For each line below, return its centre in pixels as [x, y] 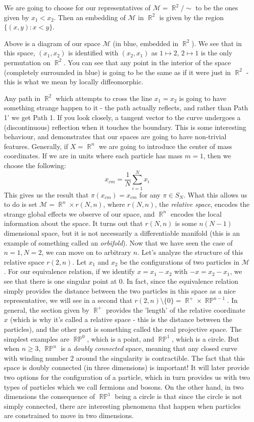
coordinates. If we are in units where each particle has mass [93, 156]
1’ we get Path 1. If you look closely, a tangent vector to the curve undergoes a [122, 117]
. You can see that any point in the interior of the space [147, 62]
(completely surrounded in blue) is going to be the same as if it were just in [117, 72]
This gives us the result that [46, 194]
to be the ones [217, 7]
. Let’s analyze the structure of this [190, 252]
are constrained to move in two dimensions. [69, 415]
